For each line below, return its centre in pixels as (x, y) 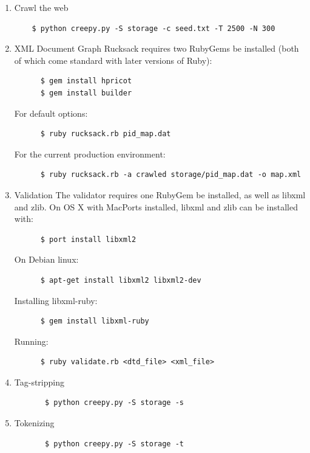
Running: (31, 341)
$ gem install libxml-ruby (95, 321)
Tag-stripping (39, 382)
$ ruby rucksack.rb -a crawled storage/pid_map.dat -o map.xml (171, 175)
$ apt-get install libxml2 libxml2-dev (121, 280)
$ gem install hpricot (86, 81)
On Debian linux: (46, 259)
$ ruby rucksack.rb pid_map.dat (106, 134)
